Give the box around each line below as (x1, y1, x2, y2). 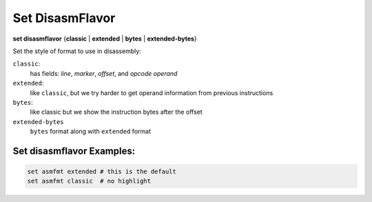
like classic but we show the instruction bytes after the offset (30, 108, 203, 117)
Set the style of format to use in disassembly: (12, 47, 141, 55)
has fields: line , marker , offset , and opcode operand (30, 69, 178, 77)
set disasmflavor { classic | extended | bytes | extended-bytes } (12, 34, 198, 43)
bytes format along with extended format (30, 128, 152, 136)
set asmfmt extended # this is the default (27, 168, 177, 176)
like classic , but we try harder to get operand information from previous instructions (30, 88, 273, 97)
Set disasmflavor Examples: (12, 145, 136, 156)
